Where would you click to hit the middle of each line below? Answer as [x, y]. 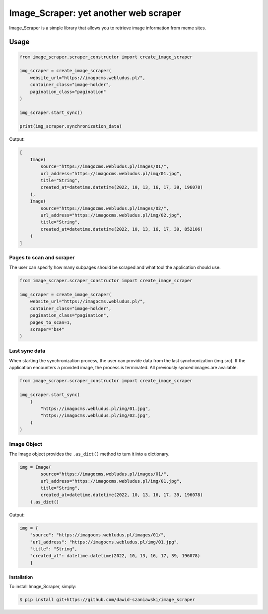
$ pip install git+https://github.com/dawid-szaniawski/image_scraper [107, 599]
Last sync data [27, 351]
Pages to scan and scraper [42, 257]
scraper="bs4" [47, 329]
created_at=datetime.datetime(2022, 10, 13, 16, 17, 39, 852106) [122, 229]
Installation [21, 577]
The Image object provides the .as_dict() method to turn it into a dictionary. [89, 454]
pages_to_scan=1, [51, 322]
